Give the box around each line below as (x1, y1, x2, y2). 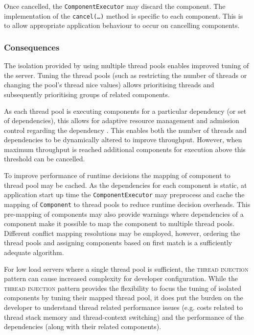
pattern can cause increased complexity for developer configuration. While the (4, 273, 238, 283)
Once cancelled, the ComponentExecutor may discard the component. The (4, 1, 226, 11)
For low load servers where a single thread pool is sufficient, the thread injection (4, 263, 249, 274)
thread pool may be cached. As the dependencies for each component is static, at (4, 180, 247, 190)
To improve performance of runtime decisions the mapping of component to (4, 170, 231, 180)
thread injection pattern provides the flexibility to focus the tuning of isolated (4, 283, 241, 293)
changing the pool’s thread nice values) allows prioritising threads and (4, 79, 214, 90)
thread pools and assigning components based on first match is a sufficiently (4, 237, 232, 248)
